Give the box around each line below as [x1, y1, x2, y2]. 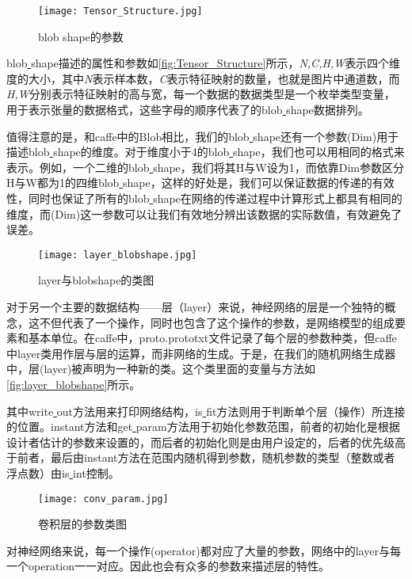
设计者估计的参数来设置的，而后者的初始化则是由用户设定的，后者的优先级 [6, 433, 395, 450]
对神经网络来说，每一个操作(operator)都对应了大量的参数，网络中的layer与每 [6, 542, 401, 558]
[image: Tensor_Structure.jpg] [38, 6, 203, 17]
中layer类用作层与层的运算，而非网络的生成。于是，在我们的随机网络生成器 [6, 345, 396, 361]
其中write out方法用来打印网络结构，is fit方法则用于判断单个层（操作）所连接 [6, 402, 406, 419]
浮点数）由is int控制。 [6, 464, 120, 481]
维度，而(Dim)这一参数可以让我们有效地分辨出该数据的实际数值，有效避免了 [6, 205, 402, 222]
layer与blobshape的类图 [38, 272, 154, 288]
